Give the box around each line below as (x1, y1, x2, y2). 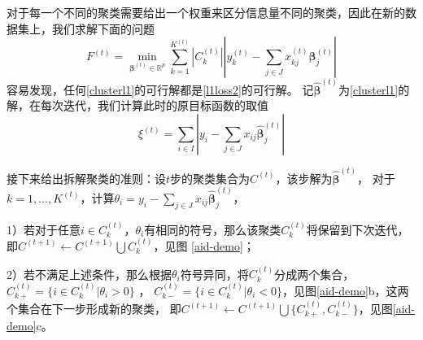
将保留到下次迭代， (306, 220, 409, 238)
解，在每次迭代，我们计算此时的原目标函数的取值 (7, 97, 268, 114)
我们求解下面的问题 (51, 20, 155, 37)
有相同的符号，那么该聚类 (144, 220, 281, 238)
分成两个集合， (274, 265, 355, 282)
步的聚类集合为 (170, 169, 251, 186)
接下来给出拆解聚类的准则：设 (7, 169, 166, 186)
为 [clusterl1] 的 (338, 81, 410, 98)
